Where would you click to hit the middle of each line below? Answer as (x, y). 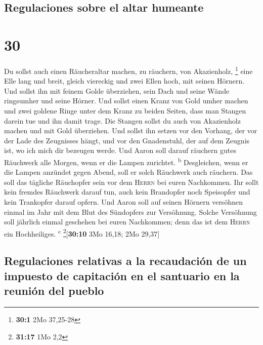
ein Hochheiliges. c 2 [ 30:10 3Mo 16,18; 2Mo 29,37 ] (82, 233)
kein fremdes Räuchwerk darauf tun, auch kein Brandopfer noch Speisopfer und (127, 192)
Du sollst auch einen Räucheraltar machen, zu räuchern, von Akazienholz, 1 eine (128, 70)
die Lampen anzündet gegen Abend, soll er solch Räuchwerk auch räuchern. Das (128, 172)
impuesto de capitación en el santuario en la (122, 275)
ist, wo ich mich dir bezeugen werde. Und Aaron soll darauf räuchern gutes (120, 150)
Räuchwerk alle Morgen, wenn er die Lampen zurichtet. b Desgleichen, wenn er (126, 161)
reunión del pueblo (54, 291)
